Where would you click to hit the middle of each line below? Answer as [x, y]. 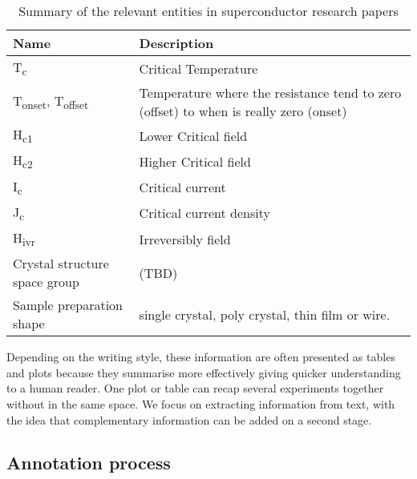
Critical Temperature [198, 68]
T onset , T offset [51, 102]
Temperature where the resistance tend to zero [270, 93]
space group [46, 282]
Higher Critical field [195, 161]
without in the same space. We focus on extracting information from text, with [201, 403]
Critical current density [204, 213]
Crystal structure [61, 264]
